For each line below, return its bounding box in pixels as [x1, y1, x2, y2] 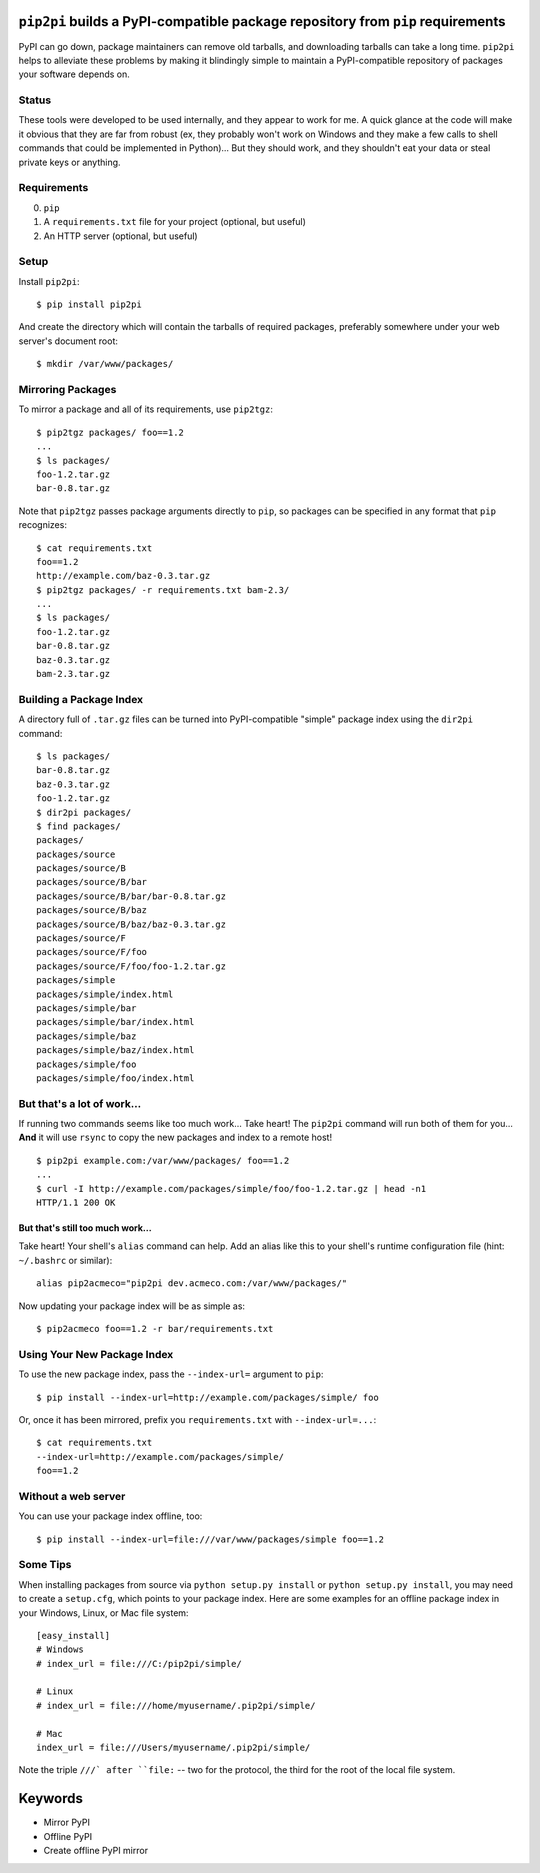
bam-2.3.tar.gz [36, 668, 111, 680]
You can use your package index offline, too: [18, 1510, 203, 1522]
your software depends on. [18, 68, 130, 80]
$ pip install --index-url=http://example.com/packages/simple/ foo [36, 1391, 379, 1403]
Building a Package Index [18, 692, 144, 706]
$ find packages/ [36, 820, 121, 832]
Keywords [18, 1790, 84, 1807]
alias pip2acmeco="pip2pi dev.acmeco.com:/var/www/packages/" [36, 1278, 348, 1289]
